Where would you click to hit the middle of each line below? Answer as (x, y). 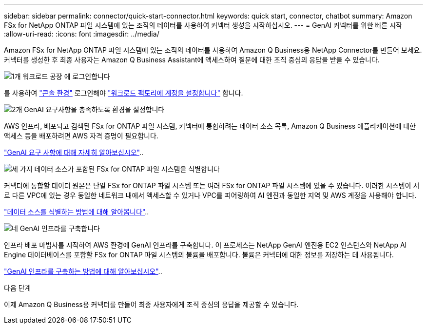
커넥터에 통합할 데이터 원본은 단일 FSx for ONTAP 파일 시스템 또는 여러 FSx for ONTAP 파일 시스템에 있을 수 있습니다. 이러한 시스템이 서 (212, 185)
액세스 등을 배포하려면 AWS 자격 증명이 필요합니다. (81, 136)
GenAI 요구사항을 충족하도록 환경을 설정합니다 (94, 109)
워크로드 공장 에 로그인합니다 (66, 76)
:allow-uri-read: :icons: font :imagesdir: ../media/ (82, 34)
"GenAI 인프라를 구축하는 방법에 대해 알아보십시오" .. (83, 271)
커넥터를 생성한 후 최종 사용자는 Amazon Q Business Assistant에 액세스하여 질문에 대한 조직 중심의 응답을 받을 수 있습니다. (192, 60)
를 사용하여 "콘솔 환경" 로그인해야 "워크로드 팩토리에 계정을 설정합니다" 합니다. (124, 93)
